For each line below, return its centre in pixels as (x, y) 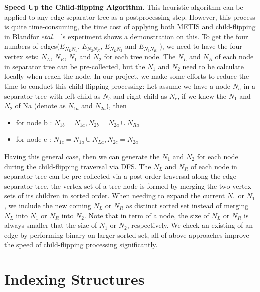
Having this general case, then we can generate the (82, 156)
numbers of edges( (32, 46)
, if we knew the (202, 96)
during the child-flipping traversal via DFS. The (78, 166)
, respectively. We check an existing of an (190, 225)
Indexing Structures (74, 279)
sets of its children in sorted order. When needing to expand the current (115, 195)
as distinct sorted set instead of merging (187, 205)
